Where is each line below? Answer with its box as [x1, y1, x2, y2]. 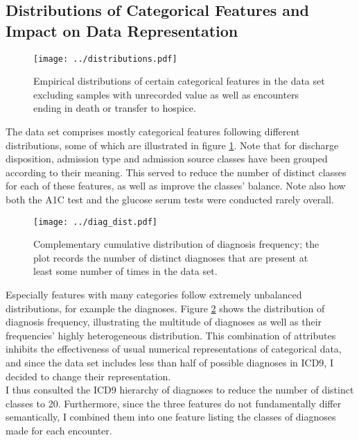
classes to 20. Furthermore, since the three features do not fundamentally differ [6, 396, 342, 410]
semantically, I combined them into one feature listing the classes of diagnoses [6, 409, 336, 424]
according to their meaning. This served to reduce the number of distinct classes [6, 164, 347, 179]
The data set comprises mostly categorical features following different [6, 124, 300, 139]
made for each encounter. [6, 423, 112, 437]
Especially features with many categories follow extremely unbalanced [6, 287, 302, 302]
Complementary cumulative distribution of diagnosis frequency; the [33, 237, 319, 251]
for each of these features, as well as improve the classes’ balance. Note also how [6, 178, 346, 193]
